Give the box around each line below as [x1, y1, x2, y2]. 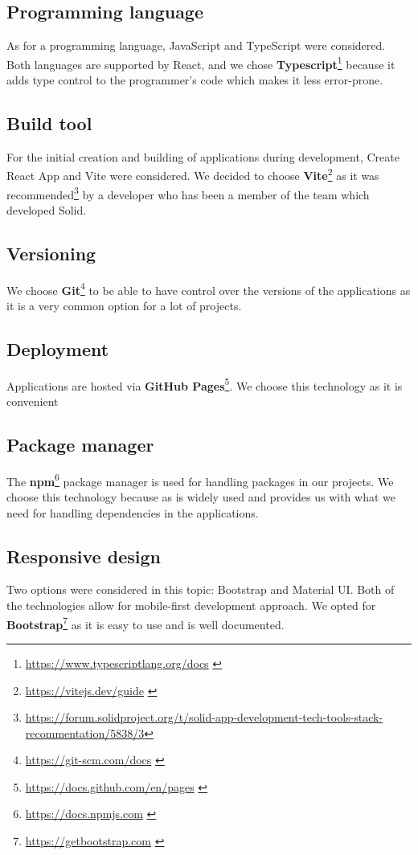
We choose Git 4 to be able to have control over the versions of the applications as [6, 279, 411, 298]
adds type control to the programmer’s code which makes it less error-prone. [6, 72, 383, 88]
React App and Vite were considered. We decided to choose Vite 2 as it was [6, 165, 379, 184]
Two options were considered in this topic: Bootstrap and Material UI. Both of [6, 581, 395, 598]
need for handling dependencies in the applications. [6, 504, 259, 521]
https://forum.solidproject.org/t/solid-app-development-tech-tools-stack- [25, 709, 383, 726]
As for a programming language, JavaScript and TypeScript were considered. [6, 37, 386, 54]
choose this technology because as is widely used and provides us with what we [6, 489, 395, 505]
